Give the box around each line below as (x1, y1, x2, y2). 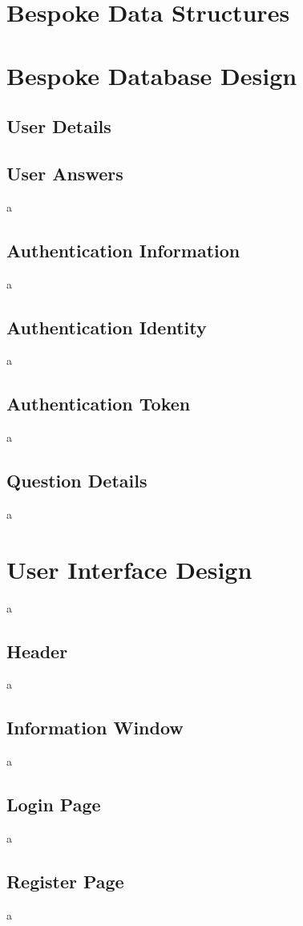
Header (6, 638, 68, 663)
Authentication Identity (6, 314, 207, 339)
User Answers (6, 160, 123, 185)
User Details (6, 114, 111, 139)
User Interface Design (6, 552, 252, 585)
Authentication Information (6, 237, 240, 262)
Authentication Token (6, 391, 191, 416)
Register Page (6, 869, 124, 894)
